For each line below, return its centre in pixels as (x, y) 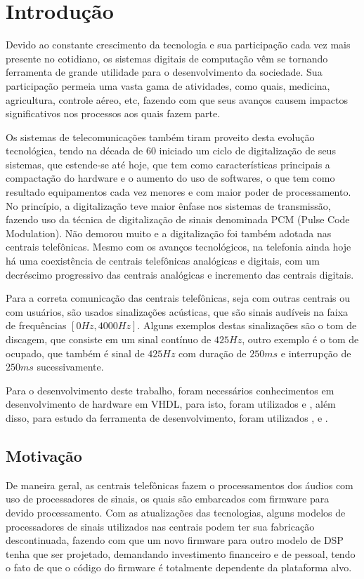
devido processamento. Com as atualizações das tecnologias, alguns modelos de (176, 512)
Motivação (44, 455)
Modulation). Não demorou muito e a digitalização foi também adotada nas (169, 233)
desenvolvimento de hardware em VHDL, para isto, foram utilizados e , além (171, 404)
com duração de (213, 353)
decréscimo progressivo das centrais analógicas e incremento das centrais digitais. (180, 274)
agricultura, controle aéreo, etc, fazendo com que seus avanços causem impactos (177, 99)
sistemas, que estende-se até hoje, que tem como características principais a (168, 164)
